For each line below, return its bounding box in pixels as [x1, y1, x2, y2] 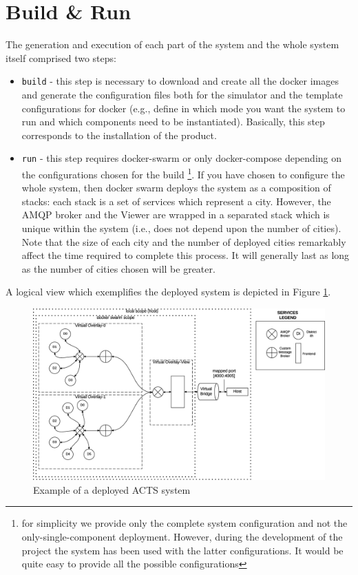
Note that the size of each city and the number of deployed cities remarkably [21, 234, 346, 249]
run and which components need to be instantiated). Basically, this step [21, 114, 325, 129]
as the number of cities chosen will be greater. [21, 261, 215, 275]
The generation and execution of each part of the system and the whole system [6, 37, 339, 52]
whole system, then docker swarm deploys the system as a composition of [21, 180, 331, 195]
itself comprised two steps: [6, 50, 116, 65]
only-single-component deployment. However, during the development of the [21, 530, 343, 544]
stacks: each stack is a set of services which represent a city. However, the [21, 194, 331, 208]
